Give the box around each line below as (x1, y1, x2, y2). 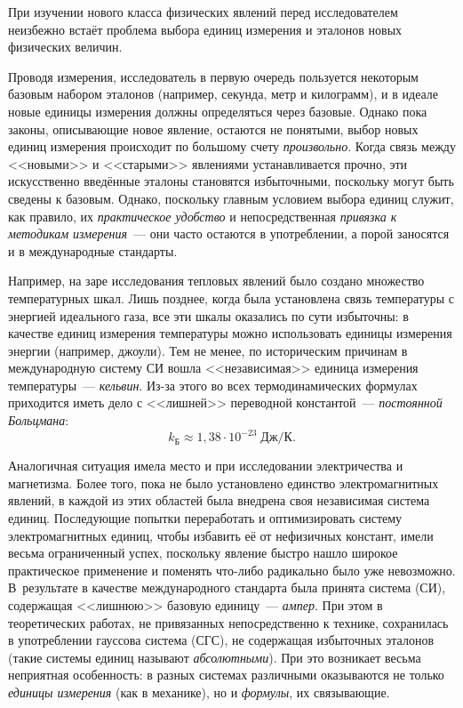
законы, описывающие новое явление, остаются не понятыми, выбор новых (8, 119, 419, 138)
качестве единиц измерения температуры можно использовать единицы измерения (8, 324, 452, 342)
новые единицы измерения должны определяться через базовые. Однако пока (8, 101, 427, 120)
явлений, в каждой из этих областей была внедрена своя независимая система (8, 491, 430, 510)
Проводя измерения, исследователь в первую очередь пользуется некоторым (8, 67, 419, 85)
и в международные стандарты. (8, 241, 178, 260)
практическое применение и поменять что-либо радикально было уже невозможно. (8, 560, 456, 579)
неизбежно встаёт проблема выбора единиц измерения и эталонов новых (8, 20, 403, 38)
